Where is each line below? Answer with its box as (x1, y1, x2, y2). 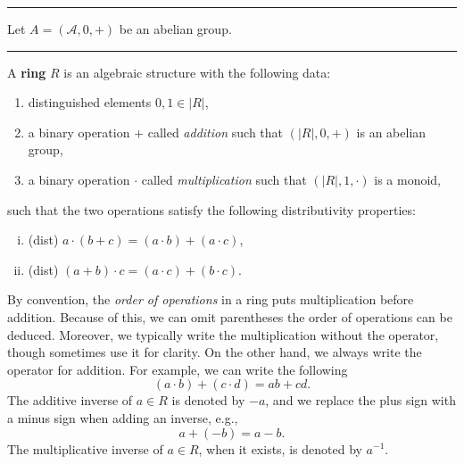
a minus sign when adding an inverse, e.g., (7, 408, 238, 427)
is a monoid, (374, 170, 442, 188)
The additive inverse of (7, 391, 133, 410)
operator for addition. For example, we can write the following (7, 360, 348, 378)
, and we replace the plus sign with (265, 391, 456, 410)
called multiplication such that (141, 170, 307, 188)
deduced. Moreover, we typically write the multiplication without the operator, (7, 325, 439, 344)
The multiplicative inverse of (7, 439, 163, 458)
